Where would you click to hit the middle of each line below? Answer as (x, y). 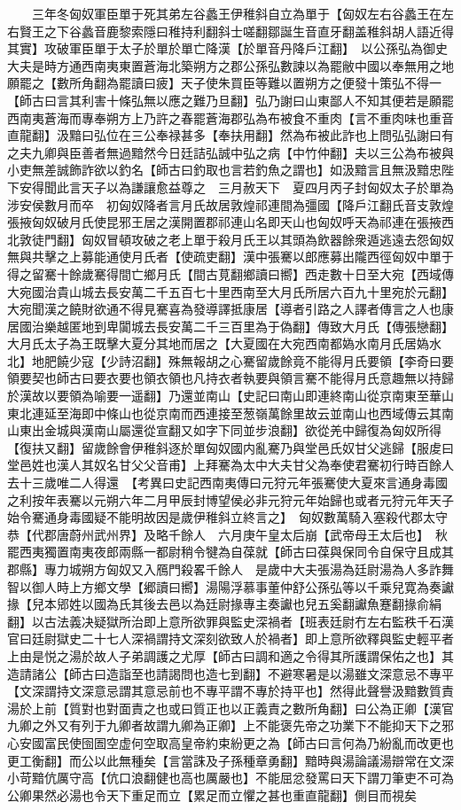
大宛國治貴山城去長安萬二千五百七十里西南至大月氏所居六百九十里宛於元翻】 (230, 291)
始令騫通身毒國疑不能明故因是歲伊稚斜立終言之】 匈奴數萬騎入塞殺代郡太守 (227, 517)
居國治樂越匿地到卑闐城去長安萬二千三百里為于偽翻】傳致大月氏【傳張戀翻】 (230, 326)
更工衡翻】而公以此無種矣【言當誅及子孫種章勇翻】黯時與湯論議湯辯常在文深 (230, 760)
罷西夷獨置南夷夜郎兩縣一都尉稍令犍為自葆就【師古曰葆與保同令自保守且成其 (230, 552)
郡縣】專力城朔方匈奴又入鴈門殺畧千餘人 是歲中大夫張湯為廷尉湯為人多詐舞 (230, 569)
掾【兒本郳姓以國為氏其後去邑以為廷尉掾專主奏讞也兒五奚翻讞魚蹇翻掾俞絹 (224, 604)
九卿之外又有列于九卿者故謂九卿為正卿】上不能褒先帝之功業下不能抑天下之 (224, 725)
